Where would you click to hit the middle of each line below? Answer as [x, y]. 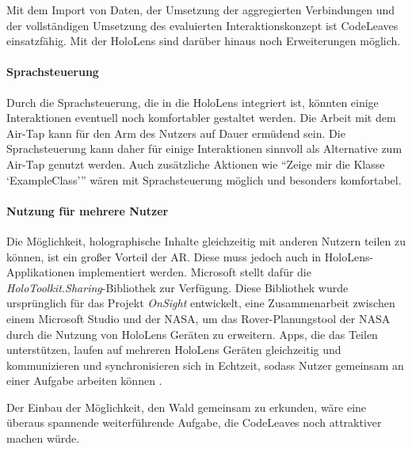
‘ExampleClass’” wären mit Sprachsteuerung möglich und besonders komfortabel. [204, 179]
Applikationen [41, 272]
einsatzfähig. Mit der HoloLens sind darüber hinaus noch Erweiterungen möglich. [204, 41]
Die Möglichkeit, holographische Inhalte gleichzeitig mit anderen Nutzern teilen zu [206, 240]
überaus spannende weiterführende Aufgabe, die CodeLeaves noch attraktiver [194, 422]
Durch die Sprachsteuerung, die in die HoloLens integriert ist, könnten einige [193, 102]
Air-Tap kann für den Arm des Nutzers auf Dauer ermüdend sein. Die [176, 133]
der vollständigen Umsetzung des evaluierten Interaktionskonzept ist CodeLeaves [202, 25]
